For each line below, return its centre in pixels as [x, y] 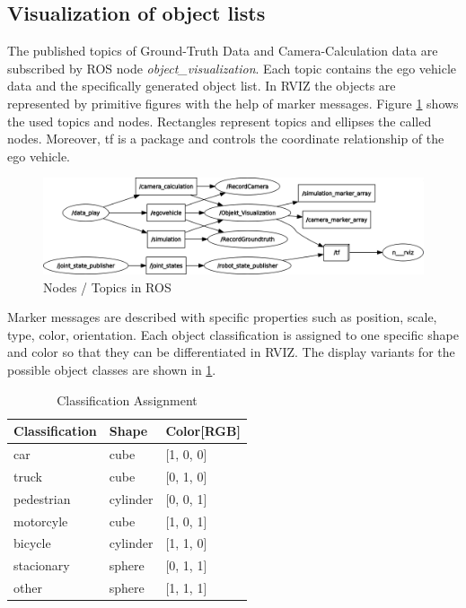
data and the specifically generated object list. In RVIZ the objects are [202, 86]
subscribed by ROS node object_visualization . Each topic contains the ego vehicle [232, 68]
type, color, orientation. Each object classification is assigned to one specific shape [233, 334]
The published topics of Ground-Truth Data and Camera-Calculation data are [223, 51]
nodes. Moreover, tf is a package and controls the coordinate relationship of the [226, 139]
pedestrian [42, 498]
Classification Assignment [127, 400]
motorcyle [41, 521]
